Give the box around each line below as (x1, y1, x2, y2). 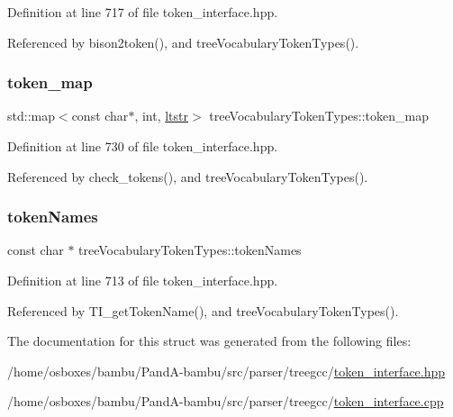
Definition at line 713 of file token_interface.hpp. (7, 271, 278, 289)
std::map (7, 106, 55, 125)
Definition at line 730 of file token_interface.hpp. (7, 137, 278, 155)
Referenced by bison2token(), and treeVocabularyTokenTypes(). (7, 32, 359, 51)
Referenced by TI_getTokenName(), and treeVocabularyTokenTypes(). (7, 301, 399, 320)
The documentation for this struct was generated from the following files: (7, 331, 412, 350)
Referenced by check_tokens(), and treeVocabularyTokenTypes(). (7, 167, 368, 186)
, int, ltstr (134, 106, 189, 125)
